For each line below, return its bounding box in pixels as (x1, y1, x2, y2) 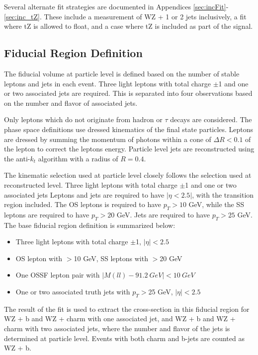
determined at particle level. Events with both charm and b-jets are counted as (4, 333, 245, 343)
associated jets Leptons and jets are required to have (4, 189, 165, 200)
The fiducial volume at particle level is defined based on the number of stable (4, 68, 240, 78)
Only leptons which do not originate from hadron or (4, 114, 163, 125)
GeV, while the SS (188, 199, 244, 210)
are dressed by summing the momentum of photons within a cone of (4, 134, 211, 144)
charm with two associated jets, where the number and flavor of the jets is (4, 323, 230, 334)
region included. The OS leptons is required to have (4, 199, 162, 210)
